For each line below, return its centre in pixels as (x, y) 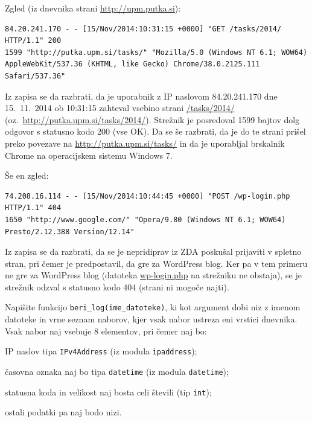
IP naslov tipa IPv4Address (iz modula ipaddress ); (101, 351)
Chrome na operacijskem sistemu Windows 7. (89, 155)
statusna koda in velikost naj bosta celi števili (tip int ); (108, 392)
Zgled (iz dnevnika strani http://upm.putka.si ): (93, 8)
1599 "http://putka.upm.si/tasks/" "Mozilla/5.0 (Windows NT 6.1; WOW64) (156, 52)
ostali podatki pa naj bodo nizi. (63, 412)
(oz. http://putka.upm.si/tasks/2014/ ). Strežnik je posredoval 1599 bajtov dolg (152, 119)
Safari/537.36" (35, 76)
